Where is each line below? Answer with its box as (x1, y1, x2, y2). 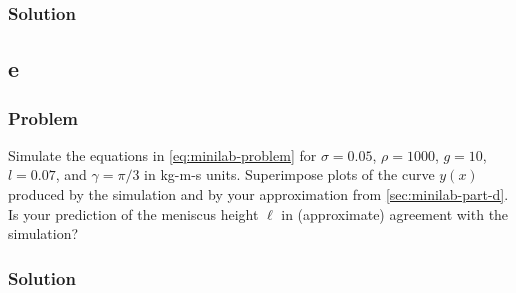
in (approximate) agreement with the (281, 203, 509, 224)
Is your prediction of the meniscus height (8, 203, 259, 224)
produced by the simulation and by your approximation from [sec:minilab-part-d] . (8, 184, 509, 205)
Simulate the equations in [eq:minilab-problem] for (8, 144, 317, 165)
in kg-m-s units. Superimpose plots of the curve (144, 164, 435, 185)
